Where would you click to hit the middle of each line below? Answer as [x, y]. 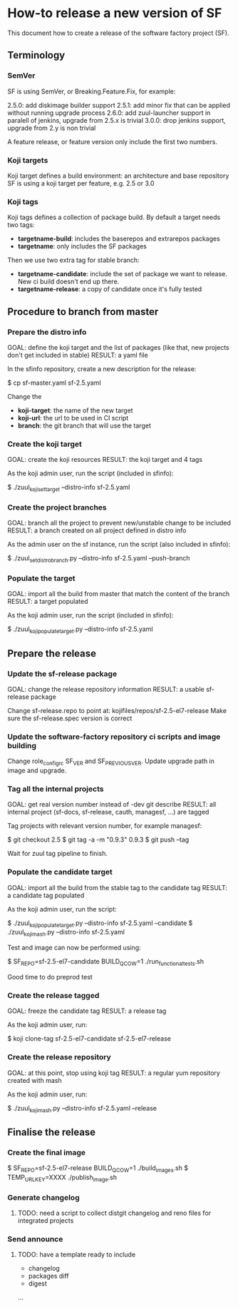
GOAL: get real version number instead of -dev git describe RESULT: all [112, 804]
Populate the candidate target [60, 872]
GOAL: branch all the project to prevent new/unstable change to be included [119, 523]
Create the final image [47, 1152]
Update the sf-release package [62, 674]
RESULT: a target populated [48, 602]
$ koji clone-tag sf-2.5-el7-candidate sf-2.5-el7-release [89, 1039]
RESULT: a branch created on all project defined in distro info [97, 530]
